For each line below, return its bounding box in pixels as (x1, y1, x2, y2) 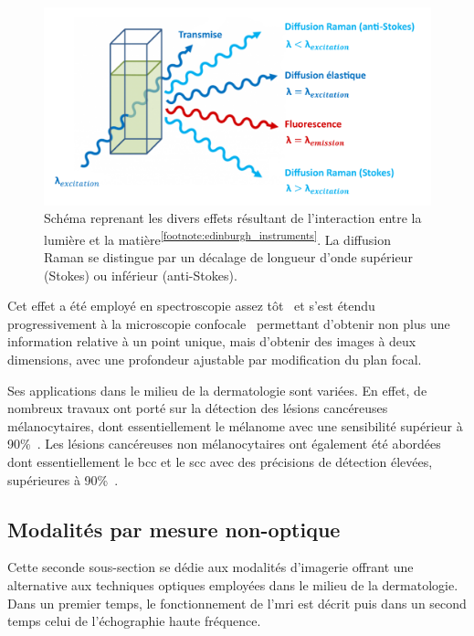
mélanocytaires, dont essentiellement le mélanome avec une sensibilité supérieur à (7, 416, 463, 435)
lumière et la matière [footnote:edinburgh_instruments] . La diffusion (44, 227, 391, 249)
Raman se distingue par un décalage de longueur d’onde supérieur (44, 247, 413, 266)
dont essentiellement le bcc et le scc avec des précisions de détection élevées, (7, 451, 433, 471)
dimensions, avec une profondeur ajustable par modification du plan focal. (7, 349, 422, 368)
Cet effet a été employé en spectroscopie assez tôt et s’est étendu (7, 296, 375, 315)
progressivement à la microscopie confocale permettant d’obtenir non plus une (7, 313, 450, 333)
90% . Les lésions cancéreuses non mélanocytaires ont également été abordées (7, 434, 441, 453)
